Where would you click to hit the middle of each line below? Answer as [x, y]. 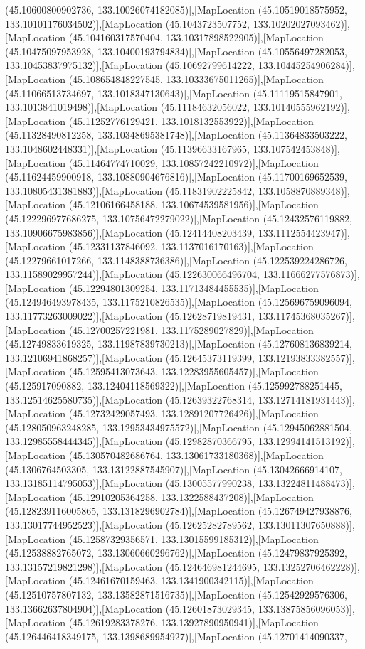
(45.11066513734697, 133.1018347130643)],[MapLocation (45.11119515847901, [174, 93]
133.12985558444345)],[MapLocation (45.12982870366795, [130, 441]
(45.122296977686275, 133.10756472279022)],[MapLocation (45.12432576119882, [179, 218]
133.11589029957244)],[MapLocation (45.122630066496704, [133, 274]
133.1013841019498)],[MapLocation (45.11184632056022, [128, 107]
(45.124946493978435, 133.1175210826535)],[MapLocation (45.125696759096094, [179, 302]
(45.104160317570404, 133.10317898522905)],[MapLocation [196, 37]
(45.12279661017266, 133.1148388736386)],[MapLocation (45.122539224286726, [176, 260]
